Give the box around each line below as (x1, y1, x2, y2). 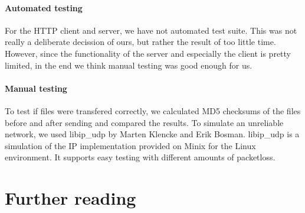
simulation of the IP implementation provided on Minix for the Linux (5, 139, 256, 151)
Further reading (5, 186, 136, 210)
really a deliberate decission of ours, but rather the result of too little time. (5, 35, 276, 48)
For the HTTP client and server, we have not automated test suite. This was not (5, 24, 297, 36)
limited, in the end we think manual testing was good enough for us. (5, 59, 252, 71)
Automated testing (5, 1, 83, 14)
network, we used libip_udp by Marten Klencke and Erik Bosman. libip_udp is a (5, 128, 300, 140)
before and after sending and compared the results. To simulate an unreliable (5, 116, 284, 128)
